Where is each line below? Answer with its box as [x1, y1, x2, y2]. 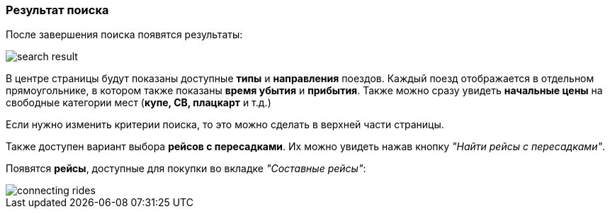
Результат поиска [6, 3, 109, 17]
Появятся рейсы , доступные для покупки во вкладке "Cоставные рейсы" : [6, 162, 366, 175]
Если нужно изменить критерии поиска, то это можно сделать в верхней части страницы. [6, 118, 444, 131]
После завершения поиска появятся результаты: [6, 28, 243, 41]
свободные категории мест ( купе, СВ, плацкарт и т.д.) [6, 96, 271, 109]
